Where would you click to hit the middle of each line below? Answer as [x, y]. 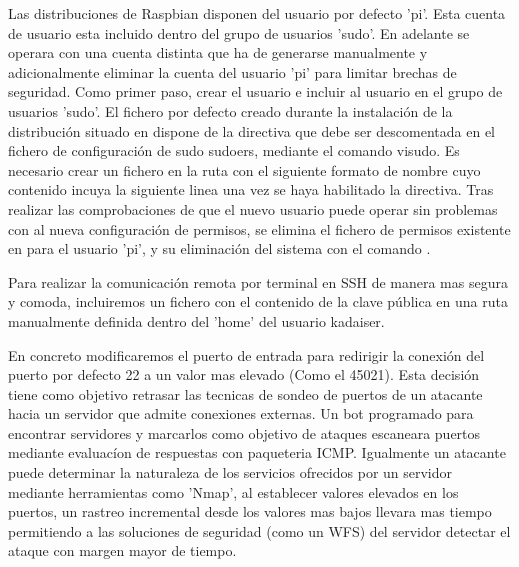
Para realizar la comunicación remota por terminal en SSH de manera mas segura [258, 281]
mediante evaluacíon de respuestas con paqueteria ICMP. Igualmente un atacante [257, 452]
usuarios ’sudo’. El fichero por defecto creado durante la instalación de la [230, 110]
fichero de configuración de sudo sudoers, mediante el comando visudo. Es [234, 150]
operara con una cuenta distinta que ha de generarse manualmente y [218, 52]
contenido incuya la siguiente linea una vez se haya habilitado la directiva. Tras [251, 189]
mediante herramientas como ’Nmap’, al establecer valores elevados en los [233, 491]
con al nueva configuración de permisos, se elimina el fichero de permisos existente [259, 228]
